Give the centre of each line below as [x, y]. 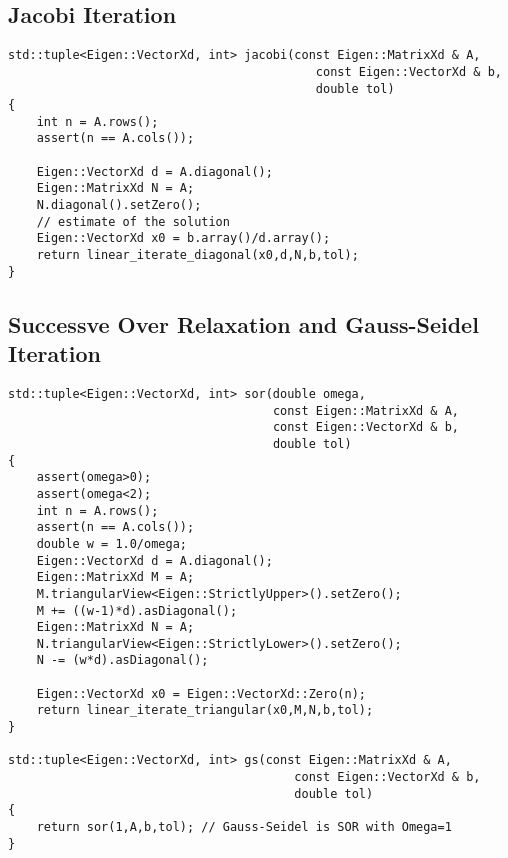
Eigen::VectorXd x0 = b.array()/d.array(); [183, 238]
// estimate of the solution [133, 221]
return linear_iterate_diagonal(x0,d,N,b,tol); [197, 255]
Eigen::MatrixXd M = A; [115, 577]
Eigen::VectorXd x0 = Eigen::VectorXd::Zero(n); [201, 693]
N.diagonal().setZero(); [119, 205]
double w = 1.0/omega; [111, 543]
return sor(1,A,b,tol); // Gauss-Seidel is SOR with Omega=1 [244, 827]
